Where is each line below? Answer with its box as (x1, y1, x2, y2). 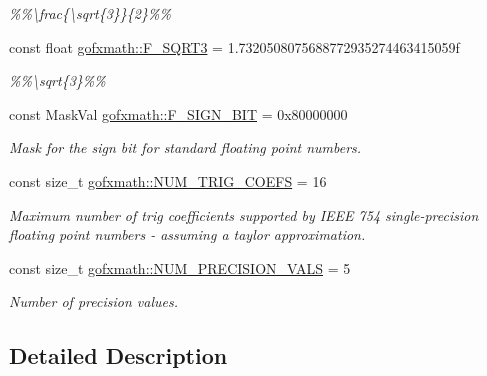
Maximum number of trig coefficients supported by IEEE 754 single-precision (9, 204, 479, 225)
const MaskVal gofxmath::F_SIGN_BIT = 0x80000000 (9, 103, 348, 124)
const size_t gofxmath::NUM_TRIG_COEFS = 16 (9, 170, 327, 191)
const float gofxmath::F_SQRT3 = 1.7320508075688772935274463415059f (9, 36, 460, 57)
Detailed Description (9, 340, 228, 371)
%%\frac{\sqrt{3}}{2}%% (9, 3, 171, 23)
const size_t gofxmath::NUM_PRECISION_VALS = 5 (9, 257, 351, 278)
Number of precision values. (9, 291, 178, 312)
